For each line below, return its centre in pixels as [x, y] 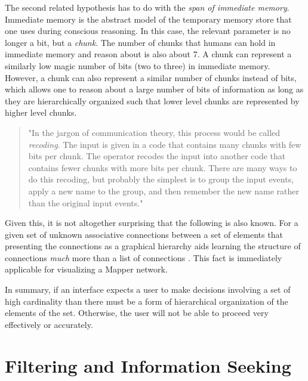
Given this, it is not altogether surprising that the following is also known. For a [152, 223]
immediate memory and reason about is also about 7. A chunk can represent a [148, 54]
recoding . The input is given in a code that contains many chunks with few [165, 144]
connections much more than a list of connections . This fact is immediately [144, 257]
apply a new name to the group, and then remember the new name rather [164, 190]
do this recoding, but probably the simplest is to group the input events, [161, 179]
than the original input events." [86, 202]
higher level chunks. [41, 112]
